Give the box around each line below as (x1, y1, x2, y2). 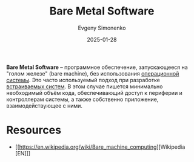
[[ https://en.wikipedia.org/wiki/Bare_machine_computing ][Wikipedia (15, 143, 186, 151)
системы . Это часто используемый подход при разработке (6, 76, 161, 83)
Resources (6, 123, 62, 137)
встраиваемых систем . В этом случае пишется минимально (6, 83, 163, 90)
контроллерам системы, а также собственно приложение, (6, 96, 159, 103)
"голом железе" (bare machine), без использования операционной (6, 70, 179, 77)
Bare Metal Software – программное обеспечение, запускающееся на (6, 63, 188, 71)
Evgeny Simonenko (78, 24, 126, 31)
